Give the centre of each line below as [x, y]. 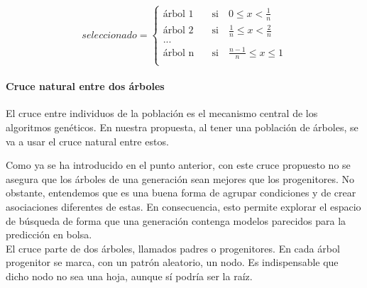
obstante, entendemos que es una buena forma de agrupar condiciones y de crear [181, 193]
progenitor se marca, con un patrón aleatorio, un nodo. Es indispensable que [172, 262]
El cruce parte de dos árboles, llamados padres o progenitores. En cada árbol [173, 248]
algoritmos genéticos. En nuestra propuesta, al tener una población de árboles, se [182, 127]
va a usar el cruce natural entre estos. [87, 141]
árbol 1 [178, 14]
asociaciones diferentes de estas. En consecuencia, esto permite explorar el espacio [183, 207]
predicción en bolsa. [49, 234]
